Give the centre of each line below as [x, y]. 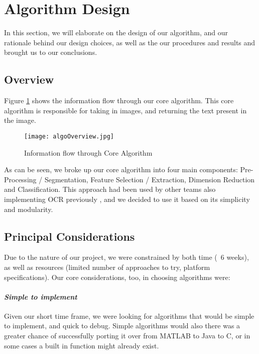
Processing [20, 179]
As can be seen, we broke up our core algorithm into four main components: [121, 169]
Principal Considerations [70, 236]
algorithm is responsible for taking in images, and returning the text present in [125, 110]
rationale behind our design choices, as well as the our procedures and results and [130, 42]
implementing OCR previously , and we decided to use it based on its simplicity [127, 199]
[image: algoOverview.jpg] [69, 136]
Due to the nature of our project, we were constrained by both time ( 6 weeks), [126, 257]
